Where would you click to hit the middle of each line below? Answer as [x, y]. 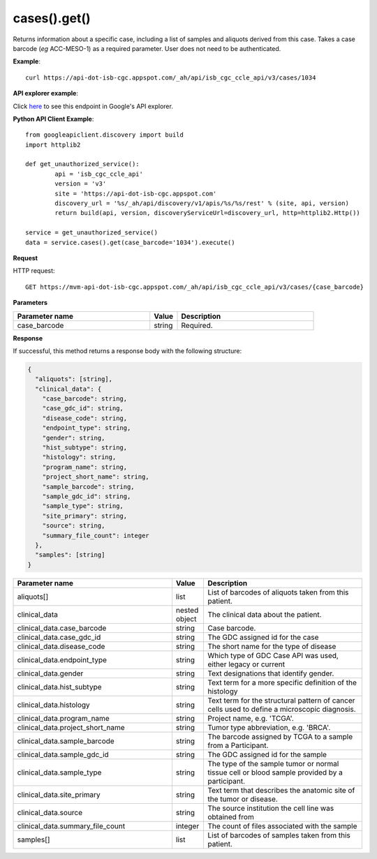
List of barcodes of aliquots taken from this [278, 592]
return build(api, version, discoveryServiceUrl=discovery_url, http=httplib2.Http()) [208, 213]
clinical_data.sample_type [59, 772]
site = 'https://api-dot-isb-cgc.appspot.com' [136, 193]
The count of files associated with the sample [282, 826]
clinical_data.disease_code [61, 646]
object [186, 619]
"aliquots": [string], [74, 379]
